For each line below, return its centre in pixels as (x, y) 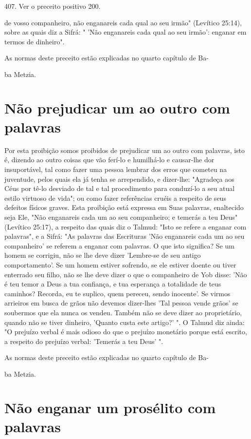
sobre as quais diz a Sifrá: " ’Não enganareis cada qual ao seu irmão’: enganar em (125, 32)
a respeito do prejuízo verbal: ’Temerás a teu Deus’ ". (84, 341)
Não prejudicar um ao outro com (117, 107)
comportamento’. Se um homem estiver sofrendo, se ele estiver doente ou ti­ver (120, 265)
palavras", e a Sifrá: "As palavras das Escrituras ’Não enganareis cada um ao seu (125, 236)
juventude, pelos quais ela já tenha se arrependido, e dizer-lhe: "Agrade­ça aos (119, 179)
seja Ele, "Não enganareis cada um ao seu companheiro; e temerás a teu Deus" (121, 217)
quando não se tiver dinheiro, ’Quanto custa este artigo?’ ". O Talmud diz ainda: (125, 322)
